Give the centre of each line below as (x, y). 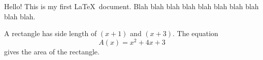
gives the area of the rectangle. (52, 51)
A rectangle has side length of (51, 33)
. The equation (195, 33)
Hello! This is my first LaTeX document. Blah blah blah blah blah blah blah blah (131, 6)
